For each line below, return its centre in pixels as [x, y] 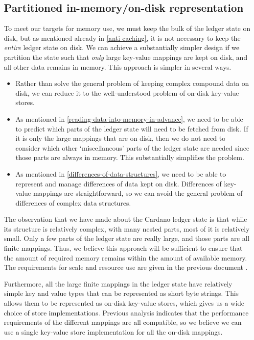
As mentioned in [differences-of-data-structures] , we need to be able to [121, 173]
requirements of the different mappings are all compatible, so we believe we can [123, 322]
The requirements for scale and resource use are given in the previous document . [126, 267]
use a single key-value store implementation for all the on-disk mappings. [113, 331]
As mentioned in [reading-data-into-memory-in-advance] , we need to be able [129, 118]
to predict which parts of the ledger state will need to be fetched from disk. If [132, 128]
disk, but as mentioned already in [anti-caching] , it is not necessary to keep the [122, 38]
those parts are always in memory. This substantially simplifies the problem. [130, 157]
